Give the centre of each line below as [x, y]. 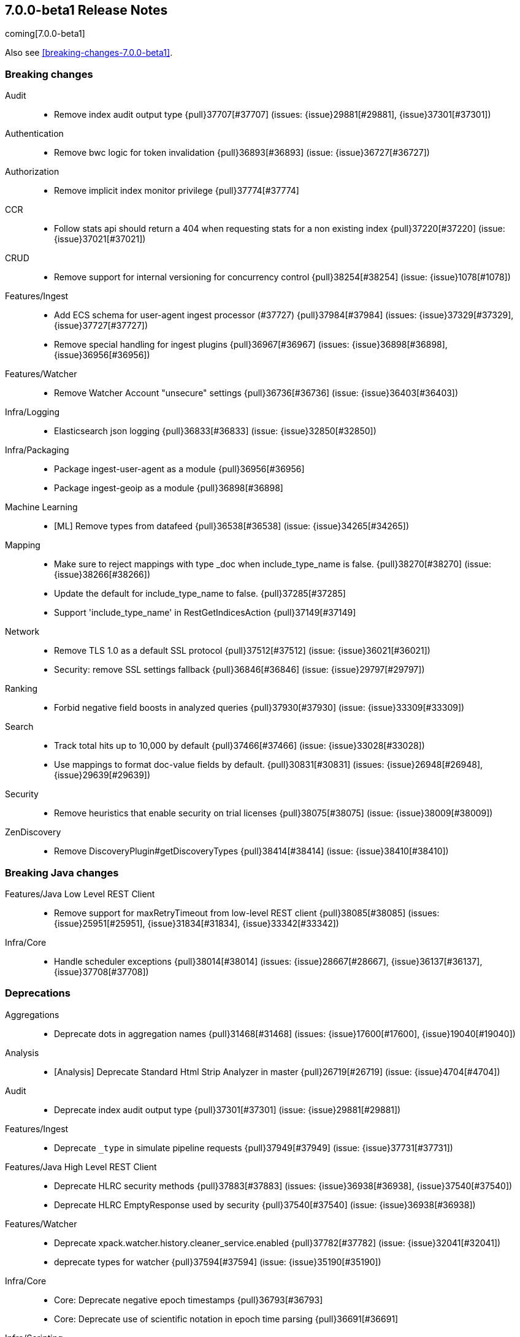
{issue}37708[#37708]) [101, 971]
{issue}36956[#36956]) [102, 355]
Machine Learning [41, 507]
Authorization [32, 172]
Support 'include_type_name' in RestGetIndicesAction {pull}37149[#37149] [205, 613]
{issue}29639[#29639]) [102, 775]
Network [22, 632]
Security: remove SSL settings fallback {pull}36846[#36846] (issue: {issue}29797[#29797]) [239, 670]
